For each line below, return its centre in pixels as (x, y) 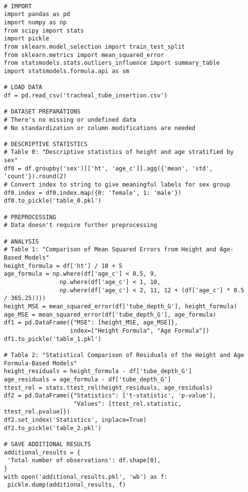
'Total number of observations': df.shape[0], (84, 461)
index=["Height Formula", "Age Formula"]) (140, 331)
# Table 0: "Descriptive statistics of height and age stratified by (119, 152)
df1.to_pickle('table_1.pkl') (53, 339)
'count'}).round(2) (35, 177)
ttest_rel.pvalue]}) (37, 412)
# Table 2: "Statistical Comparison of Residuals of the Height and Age (124, 355)
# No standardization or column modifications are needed (100, 128)
